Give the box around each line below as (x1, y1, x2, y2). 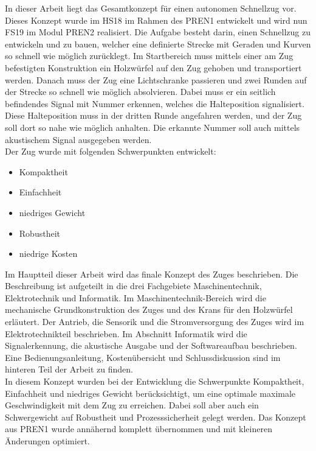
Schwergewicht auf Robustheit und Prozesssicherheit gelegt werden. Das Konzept (5, 410, 306, 423)
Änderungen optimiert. (5, 435, 90, 447)
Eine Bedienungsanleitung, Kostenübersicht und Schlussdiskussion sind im (5, 351, 281, 363)
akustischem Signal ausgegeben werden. (5, 133, 152, 145)
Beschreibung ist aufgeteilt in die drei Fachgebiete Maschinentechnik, (5, 279, 262, 292)
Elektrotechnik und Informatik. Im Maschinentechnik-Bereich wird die (5, 291, 266, 304)
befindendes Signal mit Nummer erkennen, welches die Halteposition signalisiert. (5, 97, 304, 110)
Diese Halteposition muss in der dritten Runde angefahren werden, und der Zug (5, 109, 302, 122)
